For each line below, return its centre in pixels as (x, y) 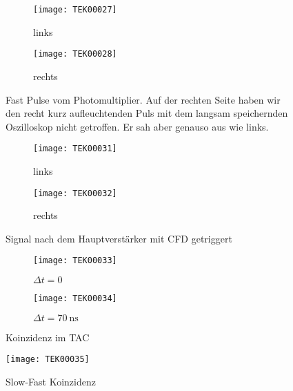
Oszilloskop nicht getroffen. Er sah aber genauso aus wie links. (137, 126)
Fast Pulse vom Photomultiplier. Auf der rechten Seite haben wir (143, 99)
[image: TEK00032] (75, 193)
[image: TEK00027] (75, 10)
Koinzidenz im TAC (48, 337)
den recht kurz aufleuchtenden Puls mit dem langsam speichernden (147, 113)
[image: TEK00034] (75, 299)
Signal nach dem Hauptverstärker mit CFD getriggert (119, 238)
